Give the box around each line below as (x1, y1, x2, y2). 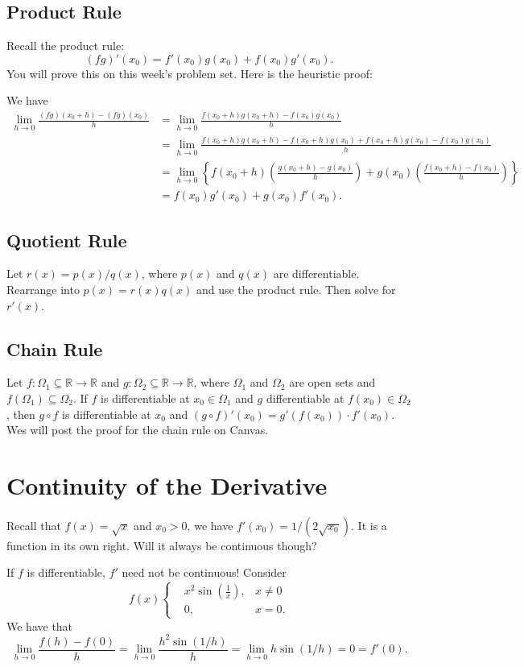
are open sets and (289, 374, 376, 391)
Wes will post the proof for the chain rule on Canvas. (6, 421, 269, 438)
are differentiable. (273, 265, 360, 282)
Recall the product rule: (6, 37, 125, 54)
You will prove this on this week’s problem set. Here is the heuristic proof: (6, 64, 373, 81)
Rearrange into (6, 280, 80, 297)
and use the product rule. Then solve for (196, 280, 396, 297)
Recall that (6, 516, 61, 533)
